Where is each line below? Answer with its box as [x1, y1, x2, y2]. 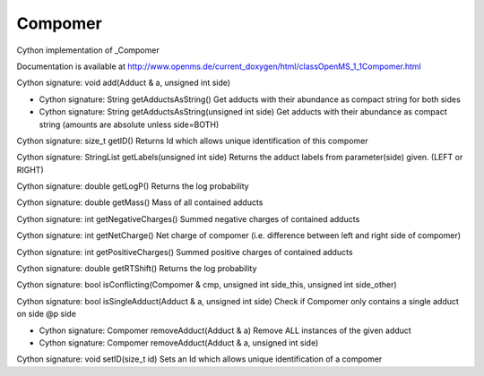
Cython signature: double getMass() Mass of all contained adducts [16, 197, 264, 208]
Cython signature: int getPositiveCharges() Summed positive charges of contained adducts [16, 246, 353, 257]
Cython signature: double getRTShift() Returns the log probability [16, 263, 257, 274]
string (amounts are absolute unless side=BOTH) [39, 119, 220, 130]
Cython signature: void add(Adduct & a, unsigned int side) [16, 77, 231, 89]
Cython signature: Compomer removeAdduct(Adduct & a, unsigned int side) [39, 337, 319, 348]
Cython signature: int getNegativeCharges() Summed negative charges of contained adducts [16, 213, 360, 224]
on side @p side [16, 309, 76, 320]
